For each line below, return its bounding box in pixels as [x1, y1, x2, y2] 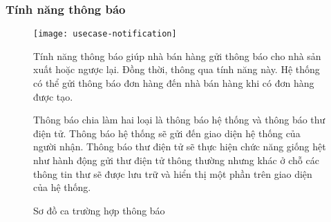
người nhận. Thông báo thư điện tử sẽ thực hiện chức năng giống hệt [33, 139, 326, 154]
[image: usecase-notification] [33, 29, 177, 39]
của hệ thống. [33, 180, 91, 194]
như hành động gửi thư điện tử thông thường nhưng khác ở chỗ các [33, 153, 319, 168]
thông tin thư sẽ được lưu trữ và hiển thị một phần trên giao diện [33, 166, 312, 181]
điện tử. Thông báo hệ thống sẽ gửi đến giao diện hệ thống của [33, 125, 301, 140]
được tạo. [33, 89, 73, 103]
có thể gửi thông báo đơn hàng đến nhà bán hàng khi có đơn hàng [33, 76, 314, 90]
